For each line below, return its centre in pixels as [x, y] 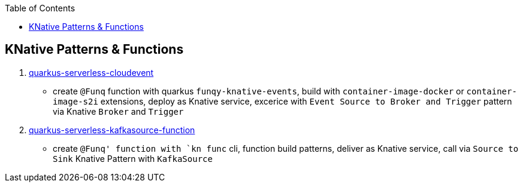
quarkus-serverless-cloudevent [91, 72]
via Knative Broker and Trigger [118, 111]
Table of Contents [40, 8]
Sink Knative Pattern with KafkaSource [133, 158]
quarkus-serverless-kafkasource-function [112, 130]
